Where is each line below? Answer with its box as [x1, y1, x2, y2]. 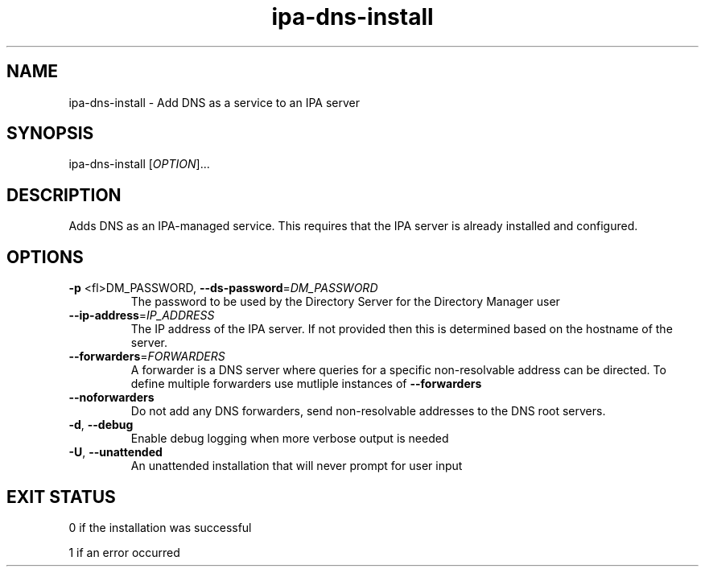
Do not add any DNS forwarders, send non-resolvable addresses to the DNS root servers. [130, 404, 606, 418]
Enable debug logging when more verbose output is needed [130, 431, 449, 446]
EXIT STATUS [6, 486, 116, 507]
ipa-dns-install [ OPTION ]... [68, 157, 210, 171]
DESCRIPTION [6, 184, 122, 205]
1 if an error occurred [68, 545, 180, 559]
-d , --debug [68, 418, 134, 432]
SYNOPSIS [6, 123, 94, 144]
